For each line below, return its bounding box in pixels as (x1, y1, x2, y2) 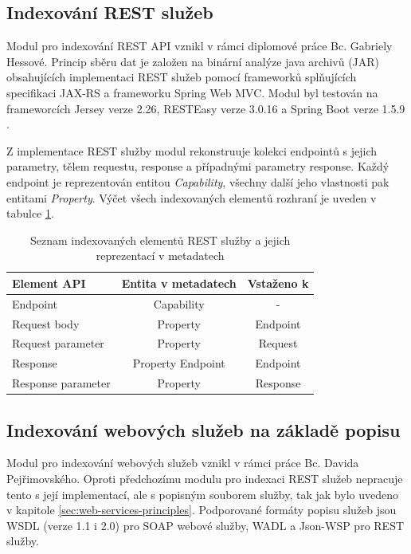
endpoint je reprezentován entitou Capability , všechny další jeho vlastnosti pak (6, 173, 389, 190)
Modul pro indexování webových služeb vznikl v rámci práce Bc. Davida (6, 454, 359, 471)
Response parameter (12, 375, 111, 391)
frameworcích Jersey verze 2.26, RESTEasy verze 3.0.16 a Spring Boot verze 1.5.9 (6, 100, 405, 116)
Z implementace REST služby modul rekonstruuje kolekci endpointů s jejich (6, 142, 378, 159)
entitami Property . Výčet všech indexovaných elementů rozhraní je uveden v (6, 189, 377, 206)
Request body (12, 315, 80, 332)
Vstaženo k (247, 274, 309, 291)
